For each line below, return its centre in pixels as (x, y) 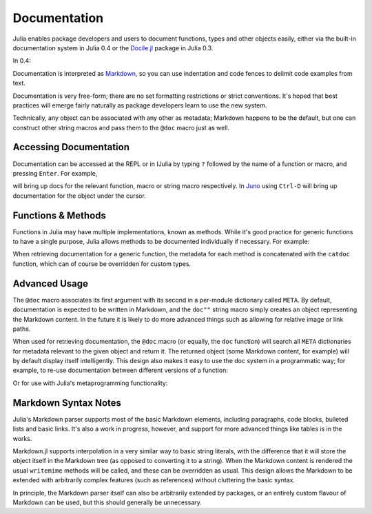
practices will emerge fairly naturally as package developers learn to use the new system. (140, 105)
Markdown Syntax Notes (67, 403)
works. (22, 438)
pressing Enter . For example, (55, 173)
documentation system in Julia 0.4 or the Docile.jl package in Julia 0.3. (113, 48)
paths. (22, 329)
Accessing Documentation (71, 147)
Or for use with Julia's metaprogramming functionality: (90, 383)
